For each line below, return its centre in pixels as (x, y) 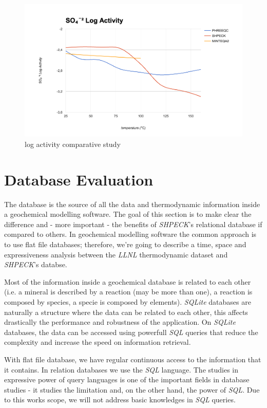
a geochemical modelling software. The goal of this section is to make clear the (128, 214)
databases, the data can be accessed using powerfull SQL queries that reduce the (131, 332)
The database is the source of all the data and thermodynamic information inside (132, 204)
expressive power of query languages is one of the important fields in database (127, 379)
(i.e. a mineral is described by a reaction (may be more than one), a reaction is (128, 292)
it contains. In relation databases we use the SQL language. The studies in (121, 369)
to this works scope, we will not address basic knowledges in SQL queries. (120, 400)
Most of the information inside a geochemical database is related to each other (128, 281)
